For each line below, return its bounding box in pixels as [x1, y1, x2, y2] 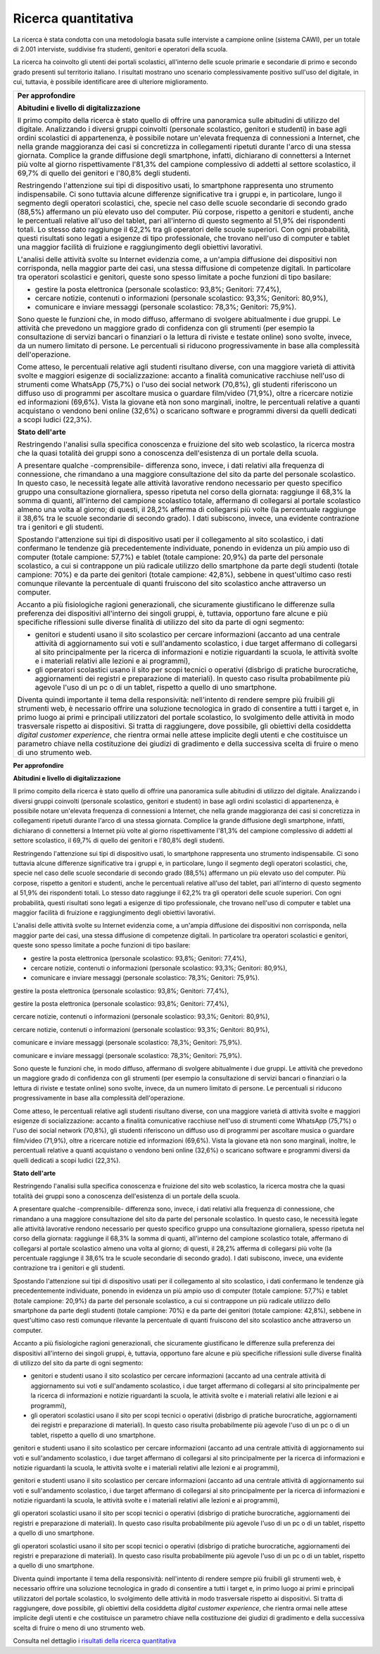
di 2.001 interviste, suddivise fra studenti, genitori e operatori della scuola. [13, 44, 228, 53]
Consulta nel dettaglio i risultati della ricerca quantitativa [13, 1636, 177, 1645]
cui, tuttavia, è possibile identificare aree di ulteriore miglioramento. [13, 77, 209, 86]
